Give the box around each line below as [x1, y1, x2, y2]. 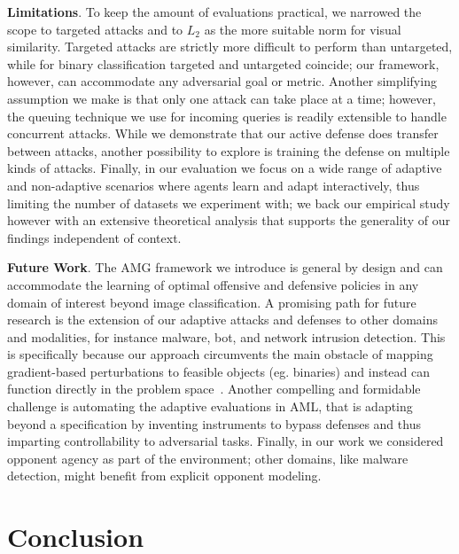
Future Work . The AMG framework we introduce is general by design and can [7, 258, 443, 277]
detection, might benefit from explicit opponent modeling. [7, 466, 322, 485]
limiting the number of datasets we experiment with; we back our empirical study [7, 193, 450, 212]
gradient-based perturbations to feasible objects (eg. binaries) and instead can [7, 362, 431, 380]
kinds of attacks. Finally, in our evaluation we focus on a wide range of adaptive [7, 159, 442, 177]
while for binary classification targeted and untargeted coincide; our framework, [7, 54, 440, 73]
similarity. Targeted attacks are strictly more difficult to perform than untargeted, [7, 37, 453, 56]
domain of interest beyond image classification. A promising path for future [7, 293, 416, 311]
